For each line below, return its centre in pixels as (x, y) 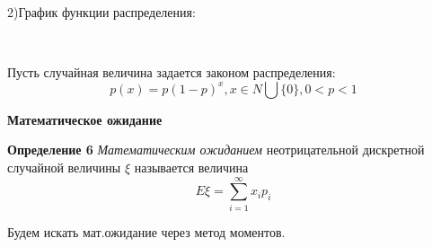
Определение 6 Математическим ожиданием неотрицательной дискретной (216, 150)
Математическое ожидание (85, 119)
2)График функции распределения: (101, 12)
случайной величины (64, 167)
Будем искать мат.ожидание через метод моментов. (146, 231)
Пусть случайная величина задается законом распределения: (172, 72)
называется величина (191, 167)
